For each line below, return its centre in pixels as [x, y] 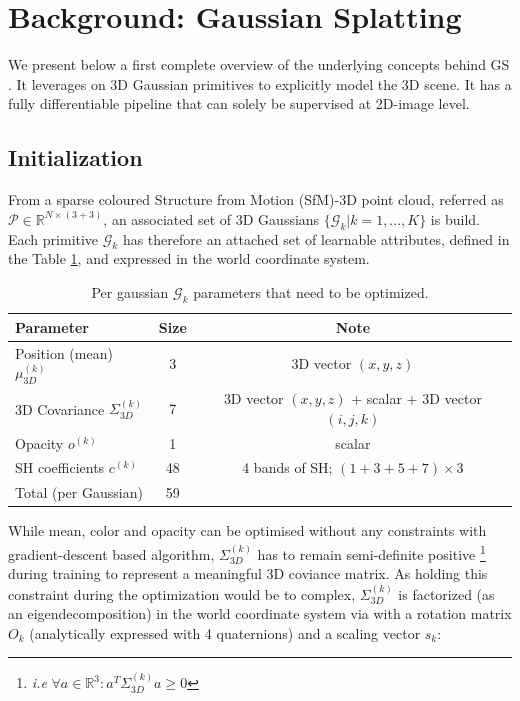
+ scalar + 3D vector [416, 398]
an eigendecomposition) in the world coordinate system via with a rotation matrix [260, 613]
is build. [455, 218]
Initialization [75, 157]
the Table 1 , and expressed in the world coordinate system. [189, 258]
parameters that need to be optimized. [311, 291]
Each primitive [53, 238]
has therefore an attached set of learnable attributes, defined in [316, 238]
